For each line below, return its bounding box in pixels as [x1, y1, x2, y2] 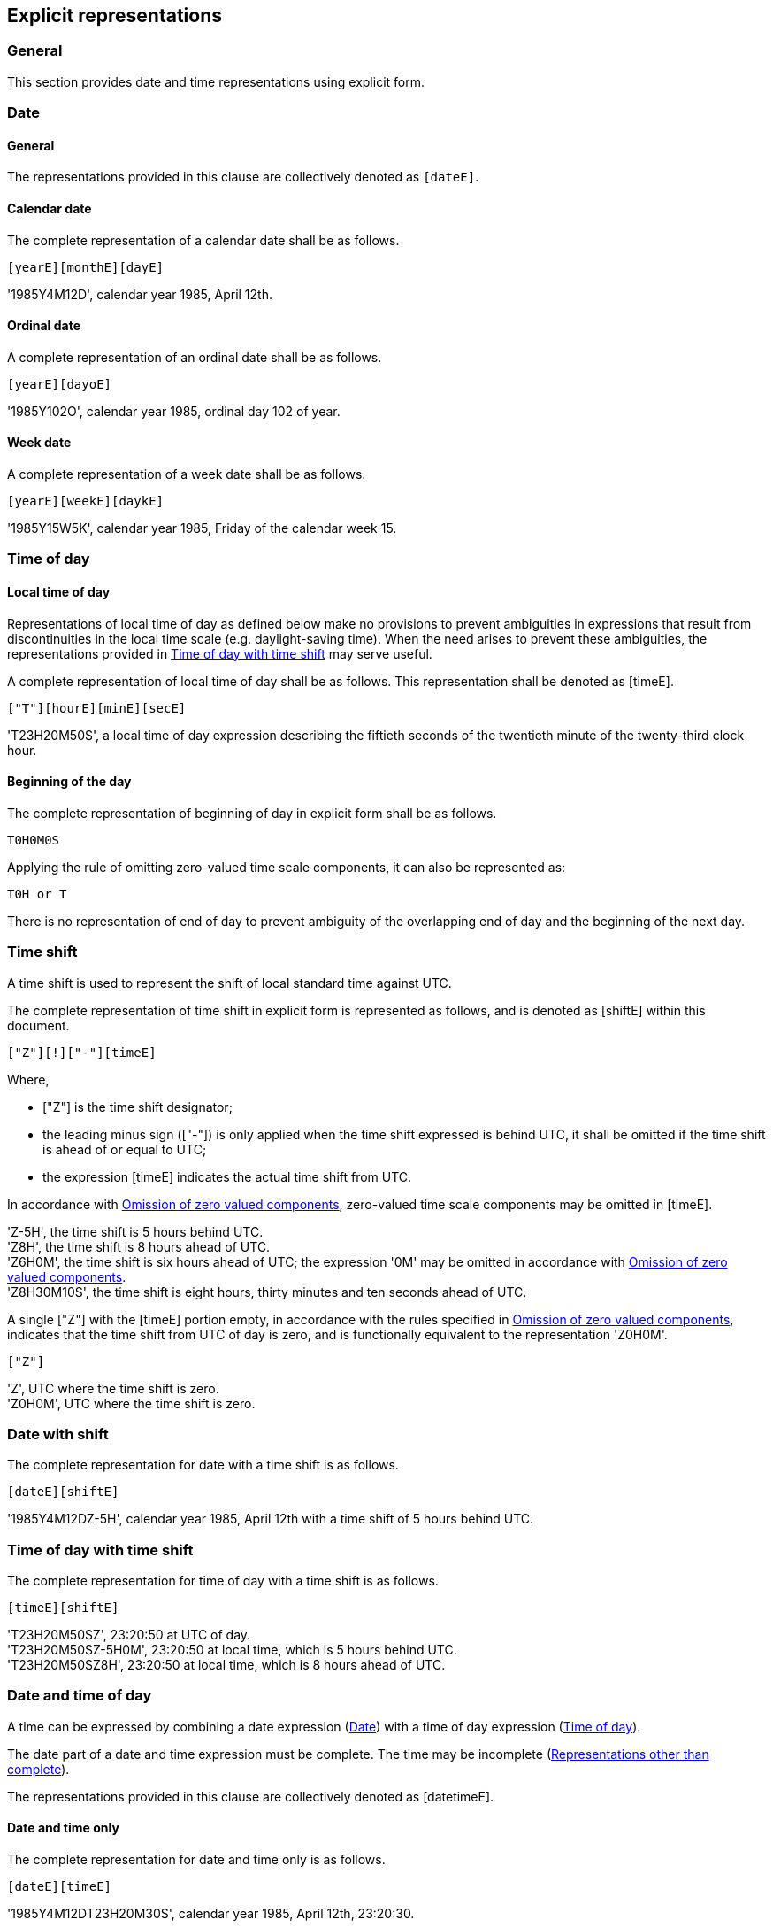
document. [7, 1017, 70, 1033]
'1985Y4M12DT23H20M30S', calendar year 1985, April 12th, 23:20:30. [7, 1906, 415, 1922]
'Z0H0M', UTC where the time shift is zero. [7, 1395, 256, 1411]
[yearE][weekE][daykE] [7, 494, 165, 509]
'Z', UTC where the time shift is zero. [7, 1380, 219, 1396]
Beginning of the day [7, 774, 132, 790]
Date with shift [7, 1424, 109, 1443]
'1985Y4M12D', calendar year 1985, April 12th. [7, 286, 272, 302]
